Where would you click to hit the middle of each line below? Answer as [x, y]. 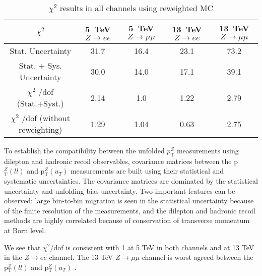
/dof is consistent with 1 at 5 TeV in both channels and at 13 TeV [152, 247]
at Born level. [25, 230]
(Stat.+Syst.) [40, 103]
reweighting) [41, 129]
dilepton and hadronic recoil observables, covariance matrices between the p [121, 161]
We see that [22, 247]
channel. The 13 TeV [81, 257]
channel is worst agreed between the [198, 257]
